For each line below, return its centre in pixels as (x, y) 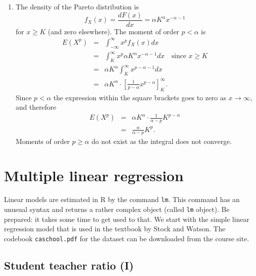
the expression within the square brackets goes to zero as (140, 97)
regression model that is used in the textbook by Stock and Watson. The (115, 229)
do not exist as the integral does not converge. (162, 141)
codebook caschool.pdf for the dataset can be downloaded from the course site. (127, 238)
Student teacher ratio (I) (69, 265)
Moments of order (43, 141)
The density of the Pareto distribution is (77, 6)
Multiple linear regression (94, 175)
